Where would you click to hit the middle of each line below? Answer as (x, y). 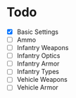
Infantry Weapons (43, 48)
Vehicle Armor (38, 87)
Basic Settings (38, 32)
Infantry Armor (38, 63)
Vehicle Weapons (42, 80)
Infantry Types (38, 72)
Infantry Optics (38, 56)
